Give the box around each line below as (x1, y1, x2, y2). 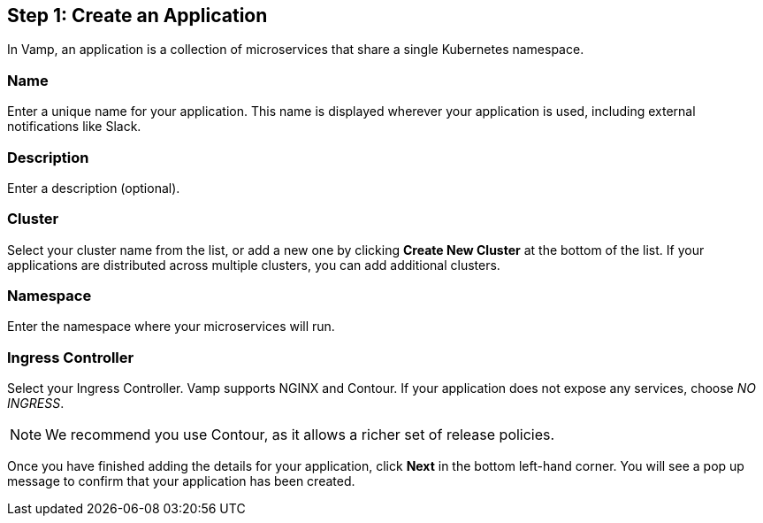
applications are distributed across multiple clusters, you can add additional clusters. (7, 257, 500, 273)
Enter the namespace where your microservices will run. (7, 319, 335, 335)
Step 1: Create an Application (7, 4, 268, 27)
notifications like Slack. (7, 119, 141, 135)
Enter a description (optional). (7, 180, 180, 196)
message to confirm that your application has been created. (7, 473, 355, 489)
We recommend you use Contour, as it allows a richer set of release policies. (45, 426, 555, 444)
